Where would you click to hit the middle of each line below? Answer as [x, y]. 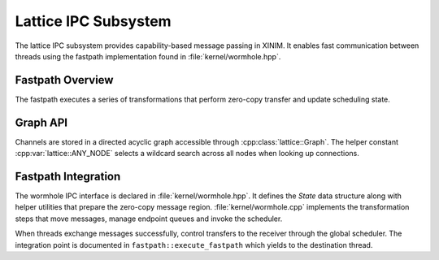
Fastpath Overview [64, 80]
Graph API [41, 122]
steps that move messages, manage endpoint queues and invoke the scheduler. [149, 219]
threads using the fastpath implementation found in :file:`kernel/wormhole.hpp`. [148, 56]
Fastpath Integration [68, 176]
